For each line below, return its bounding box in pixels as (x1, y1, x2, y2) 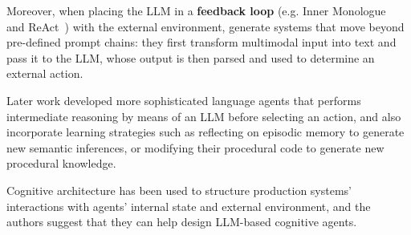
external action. (6, 65, 83, 82)
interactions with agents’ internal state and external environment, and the (6, 197, 371, 214)
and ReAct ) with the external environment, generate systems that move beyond (6, 18, 405, 34)
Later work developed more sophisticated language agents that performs (6, 91, 361, 108)
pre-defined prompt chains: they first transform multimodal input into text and (6, 34, 397, 51)
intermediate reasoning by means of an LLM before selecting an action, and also (6, 107, 401, 124)
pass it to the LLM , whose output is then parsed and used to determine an (6, 49, 375, 66)
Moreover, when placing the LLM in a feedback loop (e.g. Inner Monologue (6, 2, 386, 18)
